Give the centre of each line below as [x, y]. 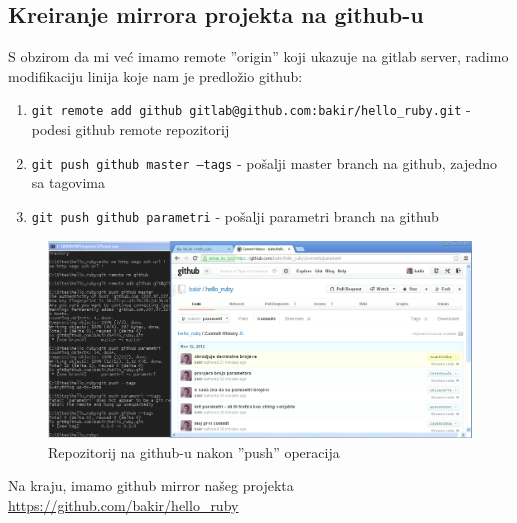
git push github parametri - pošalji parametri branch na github [235, 215]
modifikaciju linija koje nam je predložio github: [155, 75]
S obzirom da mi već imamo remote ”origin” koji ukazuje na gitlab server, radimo [258, 56]
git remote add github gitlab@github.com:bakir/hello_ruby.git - [251, 109]
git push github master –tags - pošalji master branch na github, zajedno [264, 162]
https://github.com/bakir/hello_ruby [123, 504]
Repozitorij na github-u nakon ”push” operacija [194, 451]
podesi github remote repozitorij [130, 129]
